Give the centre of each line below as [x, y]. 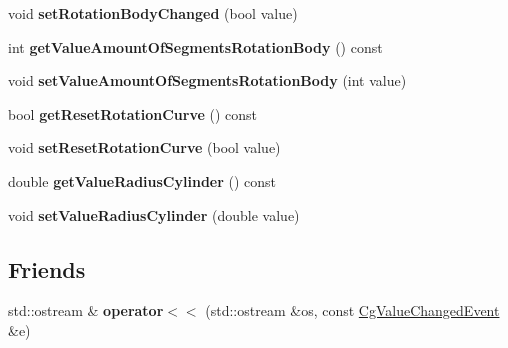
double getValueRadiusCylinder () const [142, 180]
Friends [47, 268]
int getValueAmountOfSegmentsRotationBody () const [195, 46]
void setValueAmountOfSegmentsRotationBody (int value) [207, 80]
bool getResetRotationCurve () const [133, 113]
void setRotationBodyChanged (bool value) [153, 13]
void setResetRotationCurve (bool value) [144, 147]
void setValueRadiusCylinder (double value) [154, 214]
